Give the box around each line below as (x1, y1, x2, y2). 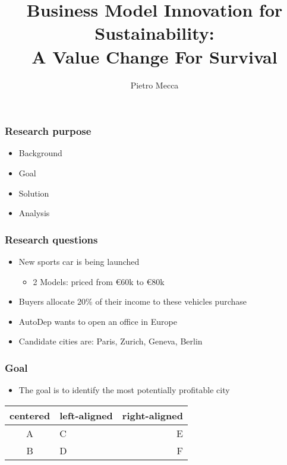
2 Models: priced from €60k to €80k (33, 275, 165, 287)
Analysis (18, 207, 50, 219)
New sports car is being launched (18, 255, 140, 267)
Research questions (5, 232, 98, 246)
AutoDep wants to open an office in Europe (18, 315, 177, 327)
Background (18, 147, 62, 159)
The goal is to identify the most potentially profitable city (18, 384, 230, 396)
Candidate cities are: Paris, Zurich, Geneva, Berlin (18, 335, 203, 347)
